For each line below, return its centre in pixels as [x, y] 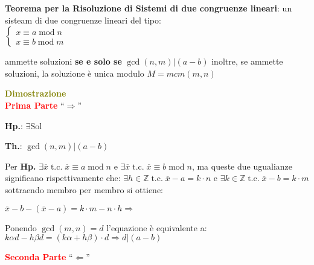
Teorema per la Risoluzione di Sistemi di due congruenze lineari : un [149, 8]
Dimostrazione [36, 93]
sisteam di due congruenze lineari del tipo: [83, 20]
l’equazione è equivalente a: [157, 227]
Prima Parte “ [35, 105]
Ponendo [21, 227]
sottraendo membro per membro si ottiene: [84, 189]
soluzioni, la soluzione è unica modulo [75, 73]
